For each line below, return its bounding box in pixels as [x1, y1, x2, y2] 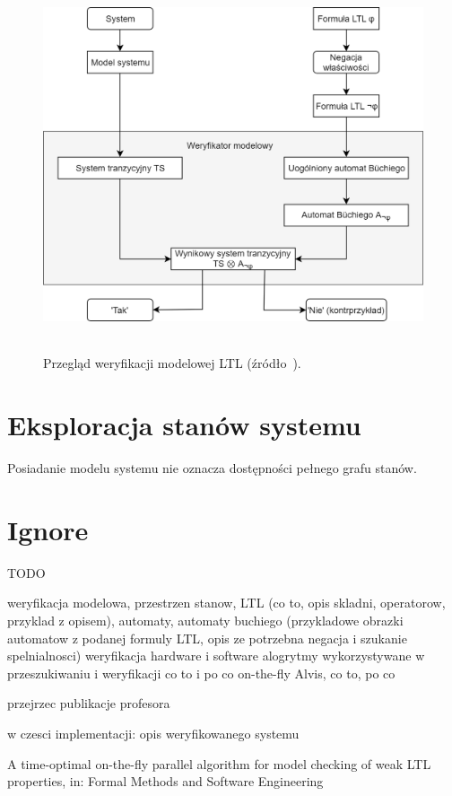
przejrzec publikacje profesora [7, 694, 170, 713]
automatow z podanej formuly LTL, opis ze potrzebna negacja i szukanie [7, 628, 407, 647]
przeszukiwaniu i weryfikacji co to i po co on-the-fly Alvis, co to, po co [7, 663, 395, 682]
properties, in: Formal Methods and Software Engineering [7, 772, 324, 791]
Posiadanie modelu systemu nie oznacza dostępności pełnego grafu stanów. [7, 459, 417, 477]
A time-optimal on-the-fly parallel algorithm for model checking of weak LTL [7, 754, 431, 773]
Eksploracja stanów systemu [7, 407, 361, 443]
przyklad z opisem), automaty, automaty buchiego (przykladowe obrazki [7, 610, 404, 629]
